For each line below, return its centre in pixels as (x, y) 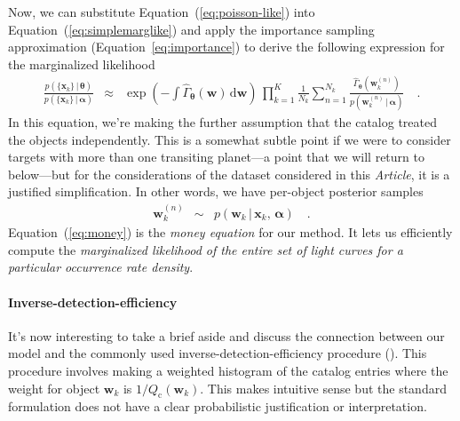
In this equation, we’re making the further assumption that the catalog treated (223, 122)
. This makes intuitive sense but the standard (323, 388)
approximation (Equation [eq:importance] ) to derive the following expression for (226, 47)
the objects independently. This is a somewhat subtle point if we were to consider (230, 139)
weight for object (54, 388)
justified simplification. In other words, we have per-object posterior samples (216, 191)
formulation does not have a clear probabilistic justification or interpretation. (218, 406)
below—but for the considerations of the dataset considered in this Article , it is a (229, 174)
